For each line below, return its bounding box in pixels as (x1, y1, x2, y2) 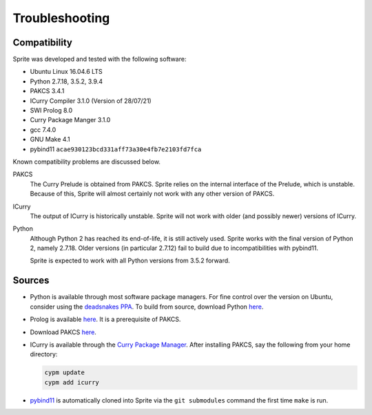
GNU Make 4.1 (30, 135, 70, 144)
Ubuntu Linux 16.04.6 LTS (30, 68, 103, 76)
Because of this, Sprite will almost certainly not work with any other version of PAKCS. (30, 190, 275, 198)
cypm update (44, 369, 85, 376)
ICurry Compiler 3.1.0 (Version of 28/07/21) (30, 97, 152, 105)
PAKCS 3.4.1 (30, 87, 65, 95)
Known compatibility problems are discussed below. (12, 157, 161, 166)
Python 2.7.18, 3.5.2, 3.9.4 (30, 77, 103, 86)
